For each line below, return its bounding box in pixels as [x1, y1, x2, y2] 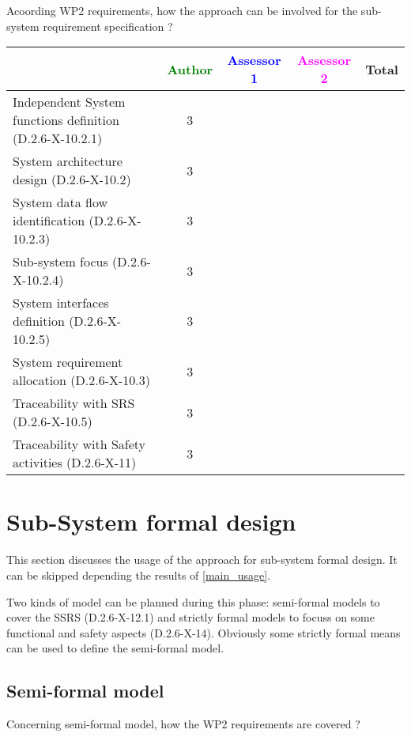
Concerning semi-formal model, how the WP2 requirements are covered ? [6, 716, 360, 732]
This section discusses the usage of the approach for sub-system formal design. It [6, 551, 398, 568]
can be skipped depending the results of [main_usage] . [6, 566, 271, 583]
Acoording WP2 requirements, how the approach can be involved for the [6, 2, 358, 18]
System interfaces [13, 293, 109, 312]
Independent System [13, 93, 126, 111]
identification [13, 211, 85, 230]
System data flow [13, 193, 108, 212]
